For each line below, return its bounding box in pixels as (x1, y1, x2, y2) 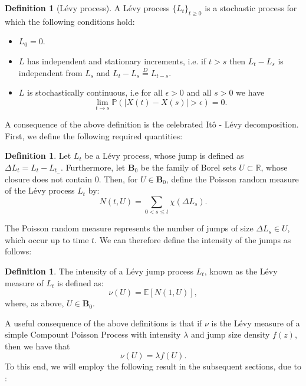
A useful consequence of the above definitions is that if (5, 316, 202, 329)
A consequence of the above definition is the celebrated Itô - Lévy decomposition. (5, 117, 299, 130)
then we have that (5, 339, 70, 352)
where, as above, (5, 297, 64, 309)
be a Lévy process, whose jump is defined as (84, 149, 244, 162)
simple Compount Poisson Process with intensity (5, 328, 181, 341)
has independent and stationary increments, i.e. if (27, 54, 206, 67)
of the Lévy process (5, 184, 75, 197)
